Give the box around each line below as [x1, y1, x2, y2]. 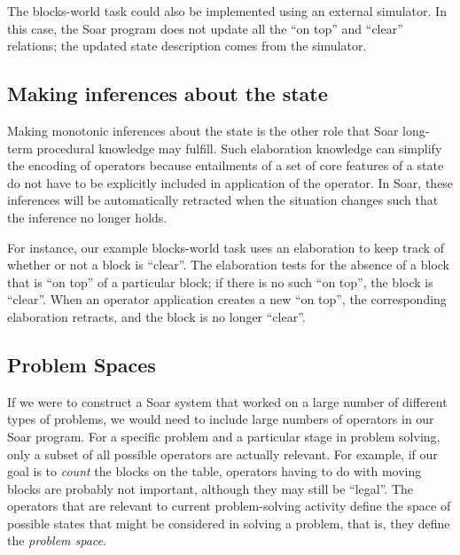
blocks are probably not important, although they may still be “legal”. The [7, 479, 414, 497]
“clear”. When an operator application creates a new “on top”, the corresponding [7, 290, 447, 309]
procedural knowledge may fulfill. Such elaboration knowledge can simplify [36, 138, 442, 157]
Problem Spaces [7, 350, 156, 378]
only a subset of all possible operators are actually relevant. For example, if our [7, 444, 438, 463]
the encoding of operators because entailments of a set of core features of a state [7, 156, 444, 175]
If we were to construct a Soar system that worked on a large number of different [7, 392, 448, 410]
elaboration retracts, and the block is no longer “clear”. [7, 307, 306, 325]
